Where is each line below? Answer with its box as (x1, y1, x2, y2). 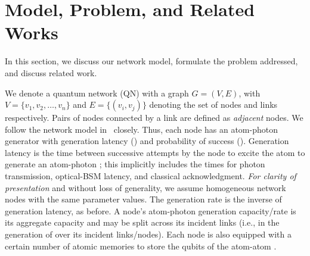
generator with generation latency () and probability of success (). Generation (5, 135, 289, 147)
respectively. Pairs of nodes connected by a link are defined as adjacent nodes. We (5, 111, 303, 124)
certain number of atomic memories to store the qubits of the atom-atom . (5, 239, 277, 252)
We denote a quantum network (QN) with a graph (5, 86, 189, 99)
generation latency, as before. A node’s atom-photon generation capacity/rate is (5, 204, 296, 217)
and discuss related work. (5, 66, 97, 79)
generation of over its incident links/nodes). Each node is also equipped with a (5, 228, 292, 241)
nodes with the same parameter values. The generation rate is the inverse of (5, 193, 282, 205)
